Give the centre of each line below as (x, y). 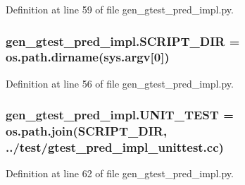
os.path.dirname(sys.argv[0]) (88, 57)
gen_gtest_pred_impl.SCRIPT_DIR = (123, 41)
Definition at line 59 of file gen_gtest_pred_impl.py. (120, 9)
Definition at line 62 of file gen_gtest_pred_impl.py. (120, 173)
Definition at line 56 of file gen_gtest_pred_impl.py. (120, 83)
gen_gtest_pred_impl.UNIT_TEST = (120, 115)
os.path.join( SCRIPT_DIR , (87, 131)
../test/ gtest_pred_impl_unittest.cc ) (115, 147)
